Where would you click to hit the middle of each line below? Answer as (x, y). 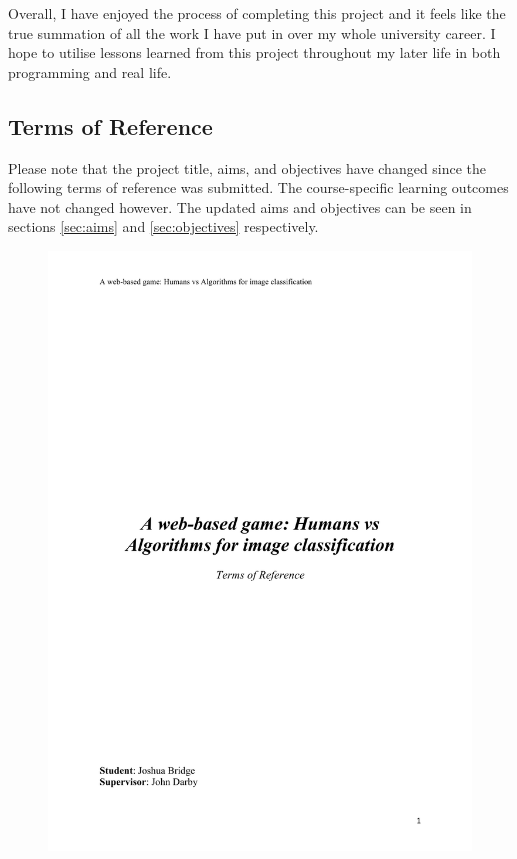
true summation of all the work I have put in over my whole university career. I (252, 32)
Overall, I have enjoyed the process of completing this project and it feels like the (257, 13)
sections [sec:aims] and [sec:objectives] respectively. (163, 226)
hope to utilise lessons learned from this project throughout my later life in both (254, 52)
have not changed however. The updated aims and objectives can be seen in (240, 206)
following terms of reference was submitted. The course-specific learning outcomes (258, 187)
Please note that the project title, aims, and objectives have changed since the (247, 167)
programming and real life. (90, 71)
